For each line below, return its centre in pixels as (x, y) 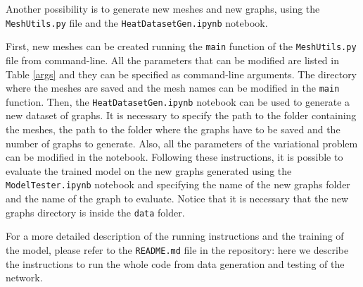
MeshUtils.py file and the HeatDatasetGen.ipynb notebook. (137, 22)
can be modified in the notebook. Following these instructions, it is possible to (174, 157)
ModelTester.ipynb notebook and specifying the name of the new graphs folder (178, 184)
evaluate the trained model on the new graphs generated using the (149, 170)
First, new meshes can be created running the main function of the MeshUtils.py (181, 46)
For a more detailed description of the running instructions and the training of (175, 236)
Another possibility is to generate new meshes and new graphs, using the (163, 8)
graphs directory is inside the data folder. (95, 212)
